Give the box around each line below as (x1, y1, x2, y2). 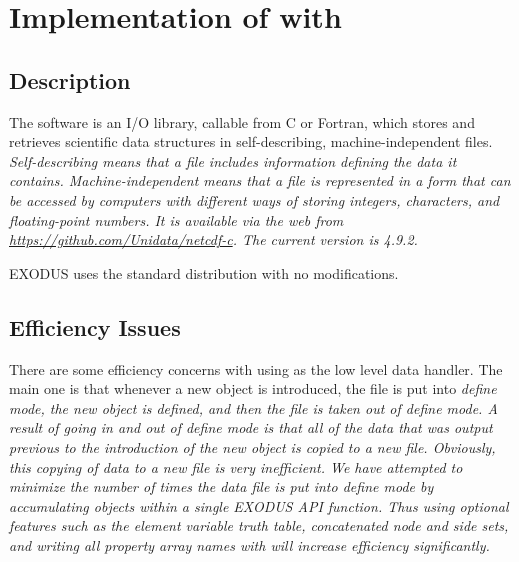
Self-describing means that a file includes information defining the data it (9, 150, 457, 171)
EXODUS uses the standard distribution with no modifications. (9, 262, 399, 283)
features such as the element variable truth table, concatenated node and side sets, (9, 515, 509, 536)
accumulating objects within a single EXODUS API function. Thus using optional (9, 495, 509, 516)
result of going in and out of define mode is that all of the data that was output (9, 417, 493, 438)
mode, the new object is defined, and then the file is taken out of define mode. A (9, 397, 498, 418)
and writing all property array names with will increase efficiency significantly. (9, 534, 490, 555)
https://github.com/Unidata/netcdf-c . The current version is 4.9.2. (9, 229, 418, 250)
